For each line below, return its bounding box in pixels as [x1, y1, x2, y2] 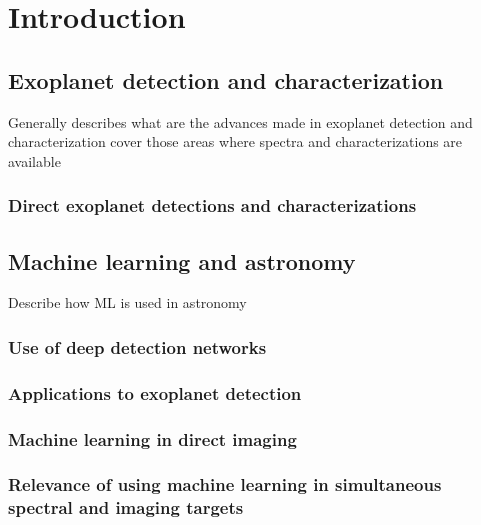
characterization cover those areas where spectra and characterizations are [8, 131, 463, 152]
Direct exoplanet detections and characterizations [8, 193, 417, 218]
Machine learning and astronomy [8, 245, 356, 276]
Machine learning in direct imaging [8, 426, 297, 451]
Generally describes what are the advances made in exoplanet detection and [8, 111, 473, 132]
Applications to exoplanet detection [8, 380, 302, 405]
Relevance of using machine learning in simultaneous [8, 472, 442, 497]
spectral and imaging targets [8, 495, 244, 520]
